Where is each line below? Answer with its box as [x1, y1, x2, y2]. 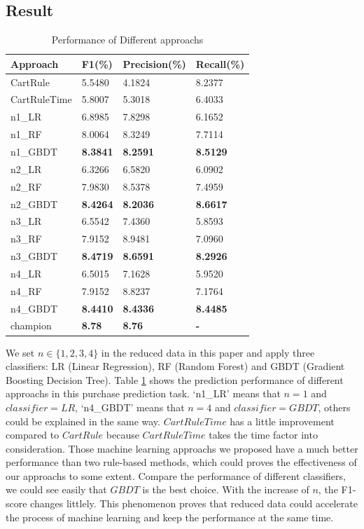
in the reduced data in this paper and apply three [101, 345, 315, 359]
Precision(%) [122, 56, 186, 71]
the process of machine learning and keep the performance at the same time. [6, 509, 334, 524]
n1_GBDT [10, 144, 57, 159]
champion [10, 318, 52, 333]
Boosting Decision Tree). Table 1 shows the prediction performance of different [6, 372, 344, 387]
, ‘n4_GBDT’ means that [75, 399, 185, 414]
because [106, 427, 139, 442]
